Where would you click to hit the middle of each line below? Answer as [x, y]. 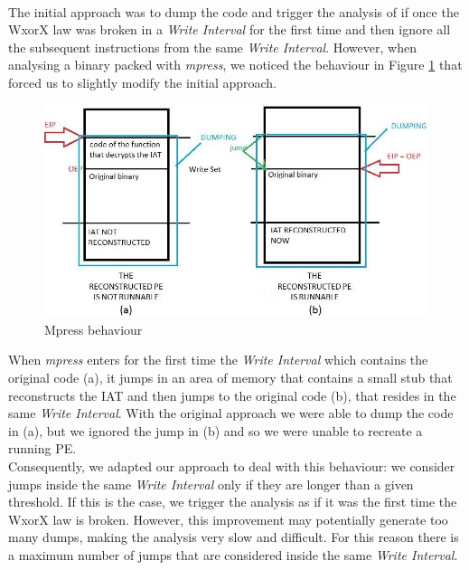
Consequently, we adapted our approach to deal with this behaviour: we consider [232, 466]
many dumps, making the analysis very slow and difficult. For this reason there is [234, 537]
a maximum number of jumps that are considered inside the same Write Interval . [233, 555]
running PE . [42, 448]
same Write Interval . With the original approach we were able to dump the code [231, 413]
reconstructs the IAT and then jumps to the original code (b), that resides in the [232, 395]
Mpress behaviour [94, 329]
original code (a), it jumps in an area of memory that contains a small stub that [230, 378]
